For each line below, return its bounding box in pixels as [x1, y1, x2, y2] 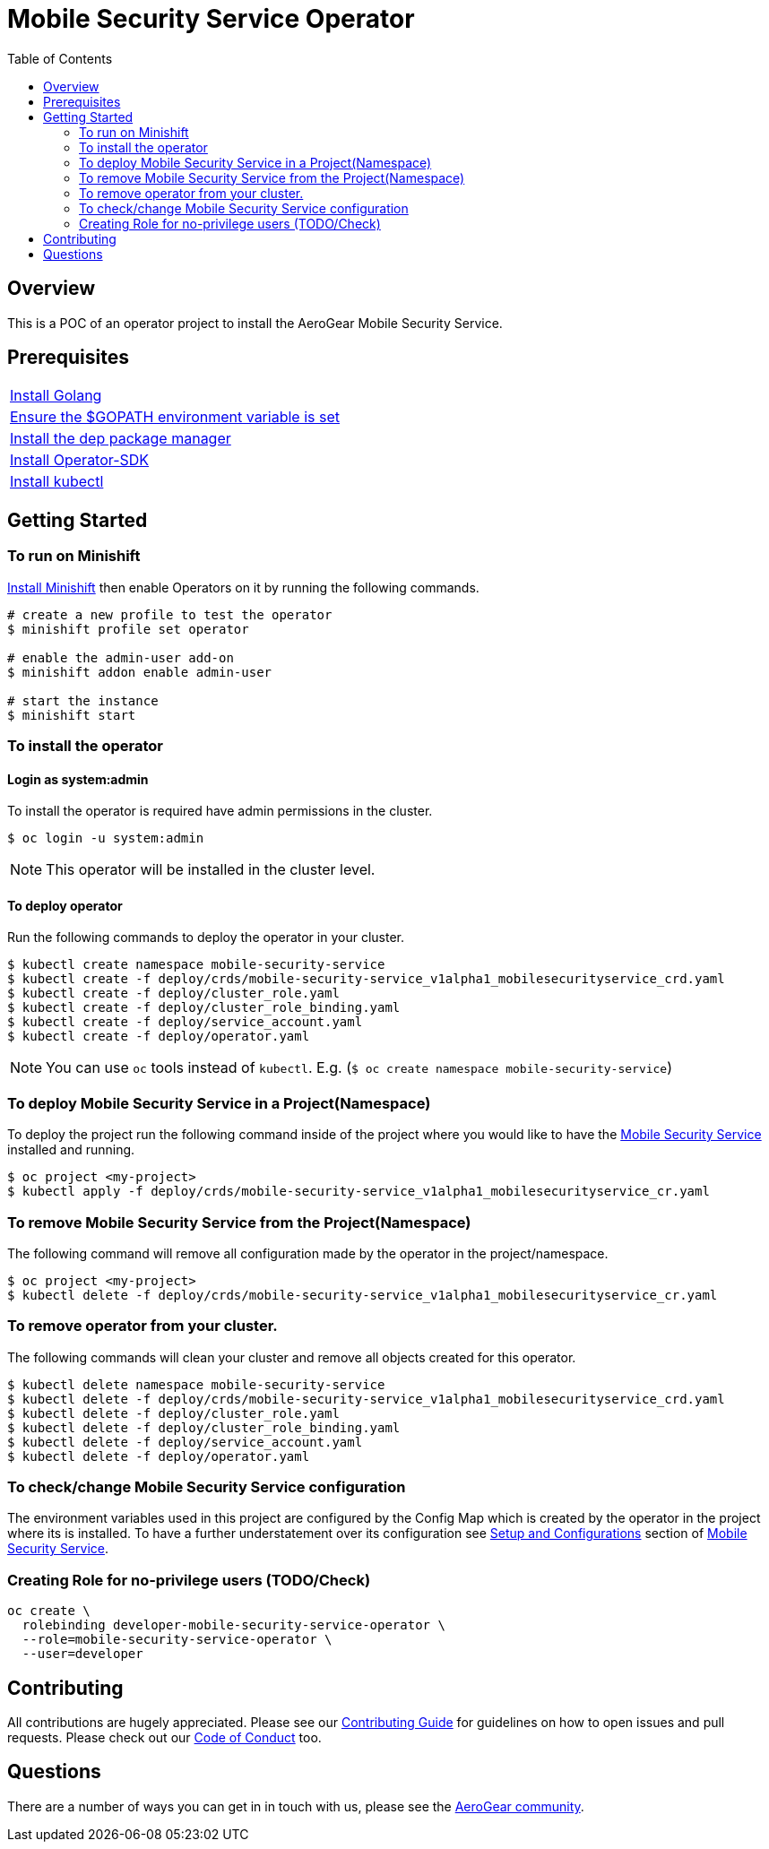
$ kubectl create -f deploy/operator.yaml [7, 1029, 310, 1044]
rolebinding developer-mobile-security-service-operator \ [22, 1618, 445, 1633]
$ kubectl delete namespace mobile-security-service [7, 1377, 385, 1392]
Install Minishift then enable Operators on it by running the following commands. [7, 579, 480, 595]
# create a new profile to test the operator [7, 607, 333, 622]
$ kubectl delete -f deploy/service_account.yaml [7, 1434, 363, 1449]
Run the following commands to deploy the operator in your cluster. [7, 929, 404, 946]
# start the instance [7, 693, 159, 708]
